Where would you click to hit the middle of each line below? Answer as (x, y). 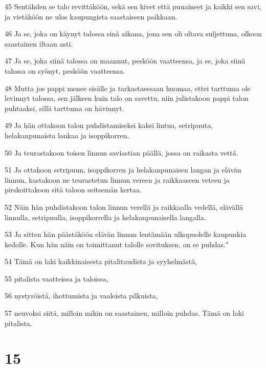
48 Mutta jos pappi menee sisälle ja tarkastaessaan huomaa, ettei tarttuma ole (128, 88)
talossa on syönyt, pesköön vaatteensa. (65, 70)
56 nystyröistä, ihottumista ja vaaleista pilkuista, (81, 296)
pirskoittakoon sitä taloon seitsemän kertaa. (73, 190)
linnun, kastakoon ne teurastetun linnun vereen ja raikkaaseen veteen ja (117, 179)
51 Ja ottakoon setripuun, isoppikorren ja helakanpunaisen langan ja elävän (123, 170)
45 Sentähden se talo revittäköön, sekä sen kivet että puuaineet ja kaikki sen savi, (133, 6)
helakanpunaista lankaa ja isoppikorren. (67, 135)
